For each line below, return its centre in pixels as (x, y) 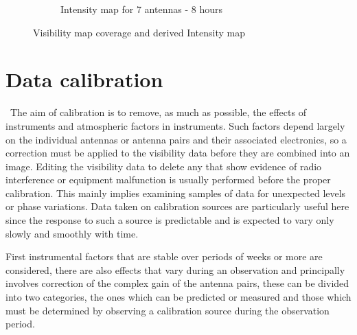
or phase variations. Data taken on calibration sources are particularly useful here (177, 206)
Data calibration (84, 79)
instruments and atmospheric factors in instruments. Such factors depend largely (175, 125)
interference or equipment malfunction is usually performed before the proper (168, 180)
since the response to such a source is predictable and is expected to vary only (170, 220)
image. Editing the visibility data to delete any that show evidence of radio (164, 166)
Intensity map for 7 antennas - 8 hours (141, 9)
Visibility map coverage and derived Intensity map (139, 32)
